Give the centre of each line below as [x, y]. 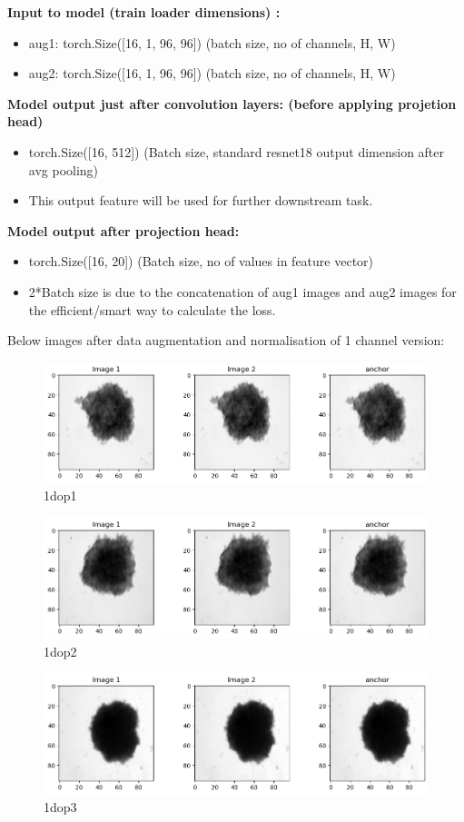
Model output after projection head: [123, 230]
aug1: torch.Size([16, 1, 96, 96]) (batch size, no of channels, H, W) [212, 42]
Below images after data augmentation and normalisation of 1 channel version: [226, 340]
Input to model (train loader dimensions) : [144, 12]
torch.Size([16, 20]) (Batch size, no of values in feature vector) [201, 261]
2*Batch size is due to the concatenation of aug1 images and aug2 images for [242, 291]
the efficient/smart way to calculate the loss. [152, 309]
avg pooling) [64, 169]
